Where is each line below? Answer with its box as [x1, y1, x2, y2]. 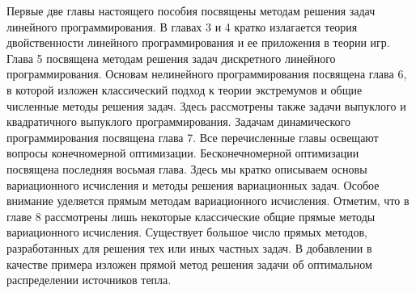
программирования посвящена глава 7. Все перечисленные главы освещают [6, 128, 379, 145]
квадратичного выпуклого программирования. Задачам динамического [6, 113, 350, 130]
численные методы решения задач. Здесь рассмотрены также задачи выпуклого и [6, 97, 406, 114]
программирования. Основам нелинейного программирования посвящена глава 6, [6, 65, 407, 82]
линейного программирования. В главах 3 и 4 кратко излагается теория [6, 18, 358, 35]
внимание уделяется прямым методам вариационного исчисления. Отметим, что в [6, 192, 410, 209]
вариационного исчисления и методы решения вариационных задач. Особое [6, 176, 380, 193]
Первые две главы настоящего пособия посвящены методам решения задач [6, 2, 376, 19]
